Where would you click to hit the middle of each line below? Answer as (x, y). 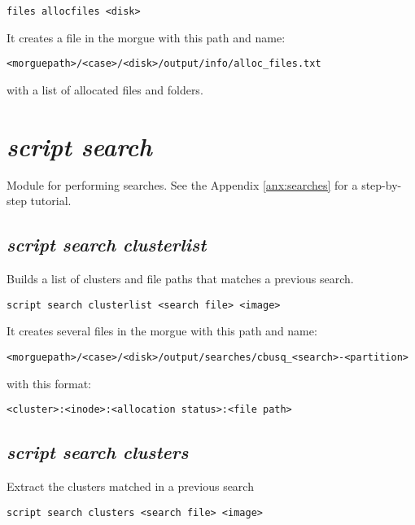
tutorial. (51, 201)
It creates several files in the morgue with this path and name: (162, 331)
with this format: (49, 383)
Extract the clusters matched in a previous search (130, 486)
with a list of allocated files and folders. (105, 89)
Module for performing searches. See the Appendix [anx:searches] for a (182, 184)
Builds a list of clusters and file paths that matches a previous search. (180, 279)
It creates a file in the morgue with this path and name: (146, 37)
